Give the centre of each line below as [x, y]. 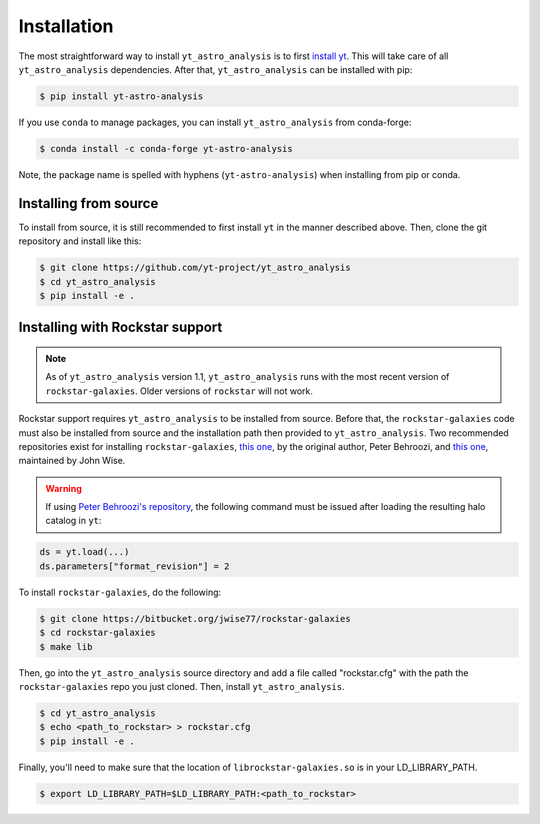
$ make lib [66, 646]
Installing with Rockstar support [120, 327]
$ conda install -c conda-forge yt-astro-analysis [166, 148]
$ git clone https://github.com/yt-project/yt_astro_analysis [195, 268]
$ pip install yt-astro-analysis [121, 96]
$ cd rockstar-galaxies [98, 633]
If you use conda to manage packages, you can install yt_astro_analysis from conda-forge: [215, 122]
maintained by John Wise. [72, 461]
